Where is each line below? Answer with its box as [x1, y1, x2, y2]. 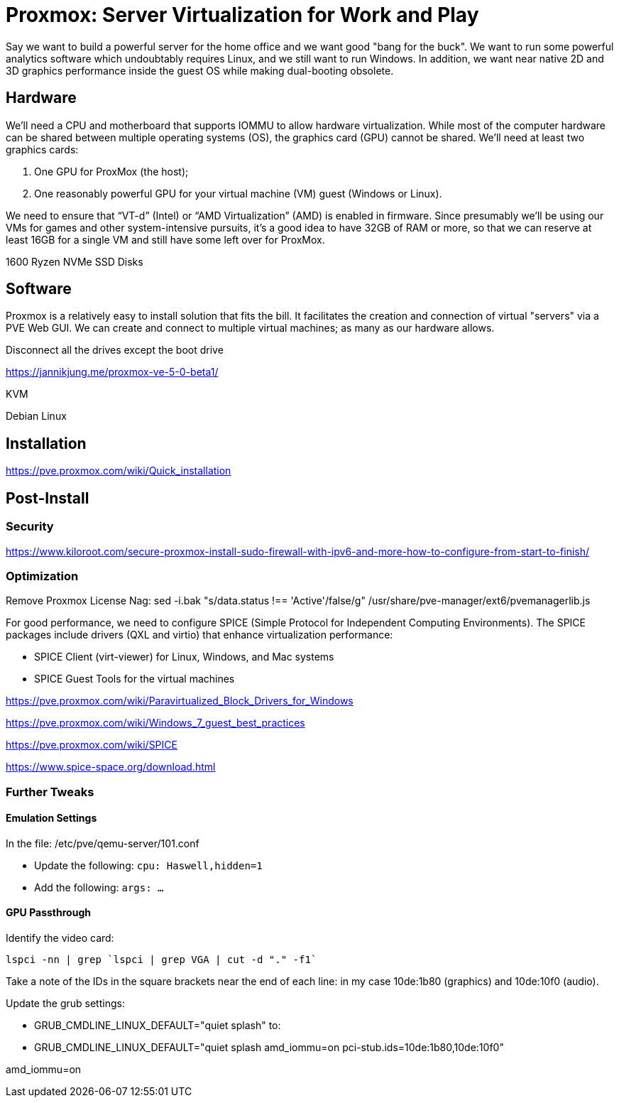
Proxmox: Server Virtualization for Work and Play [6, 3, 479, 27]
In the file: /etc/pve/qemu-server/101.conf [6, 837, 199, 849]
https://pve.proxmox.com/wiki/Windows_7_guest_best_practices [6, 717, 305, 729]
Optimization [6, 568, 79, 583]
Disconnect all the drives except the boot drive [6, 344, 224, 357]
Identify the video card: [6, 932, 114, 945]
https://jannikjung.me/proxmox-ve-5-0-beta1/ [6, 366, 219, 379]
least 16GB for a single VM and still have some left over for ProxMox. [6, 233, 325, 246]
